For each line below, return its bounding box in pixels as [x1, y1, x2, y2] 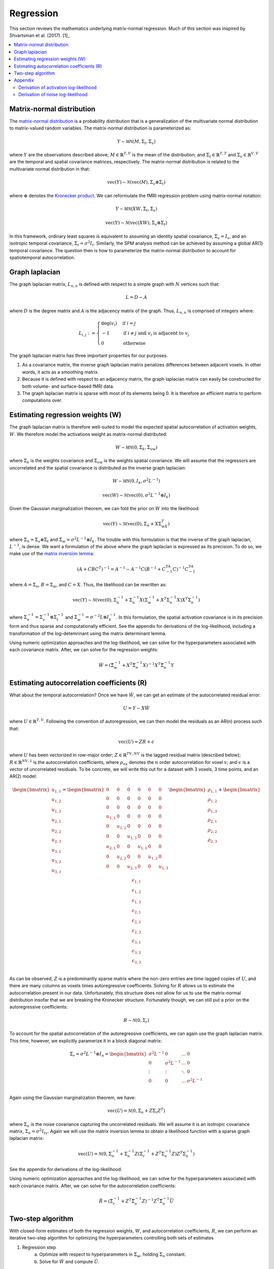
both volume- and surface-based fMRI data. [22, 383, 114, 389]
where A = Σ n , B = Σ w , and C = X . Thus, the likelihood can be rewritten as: [9, 582, 167, 589]
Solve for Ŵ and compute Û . [39, 1258, 100, 1264]
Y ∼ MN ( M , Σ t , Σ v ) [117, 139, 156, 146]
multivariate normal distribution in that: [9, 165, 90, 172]
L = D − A [125, 294, 147, 300]
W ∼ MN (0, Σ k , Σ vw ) [115, 444, 158, 451]
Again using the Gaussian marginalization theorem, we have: [9, 1094, 136, 1100]
